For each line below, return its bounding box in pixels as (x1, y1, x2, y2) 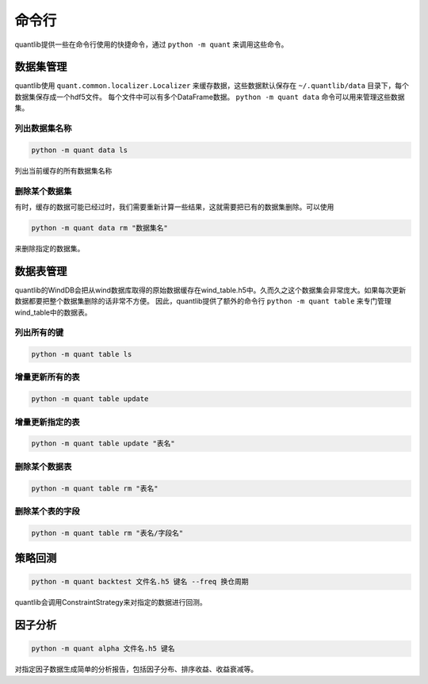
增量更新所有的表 (14, 372, 80, 383)
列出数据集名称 (14, 123, 72, 134)
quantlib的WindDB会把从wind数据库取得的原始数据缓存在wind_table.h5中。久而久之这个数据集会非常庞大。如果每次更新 (14, 285, 407, 295)
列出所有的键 (14, 327, 64, 338)
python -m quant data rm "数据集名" (31, 223, 168, 232)
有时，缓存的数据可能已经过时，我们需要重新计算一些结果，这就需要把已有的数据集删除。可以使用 (14, 202, 334, 212)
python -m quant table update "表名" (31, 439, 175, 448)
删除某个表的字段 (14, 506, 80, 517)
